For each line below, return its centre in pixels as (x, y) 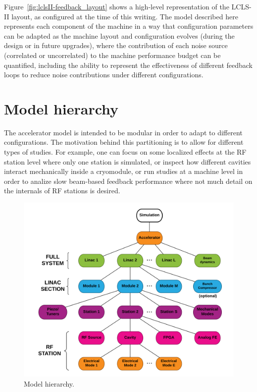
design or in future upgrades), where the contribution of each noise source (116, 45)
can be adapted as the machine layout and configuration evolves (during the (119, 35)
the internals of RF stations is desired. (62, 191)
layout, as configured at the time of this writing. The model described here (125, 16)
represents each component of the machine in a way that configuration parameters (129, 26)
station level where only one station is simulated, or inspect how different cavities (128, 161)
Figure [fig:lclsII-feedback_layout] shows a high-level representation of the (117, 6)
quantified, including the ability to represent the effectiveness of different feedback (128, 65)
